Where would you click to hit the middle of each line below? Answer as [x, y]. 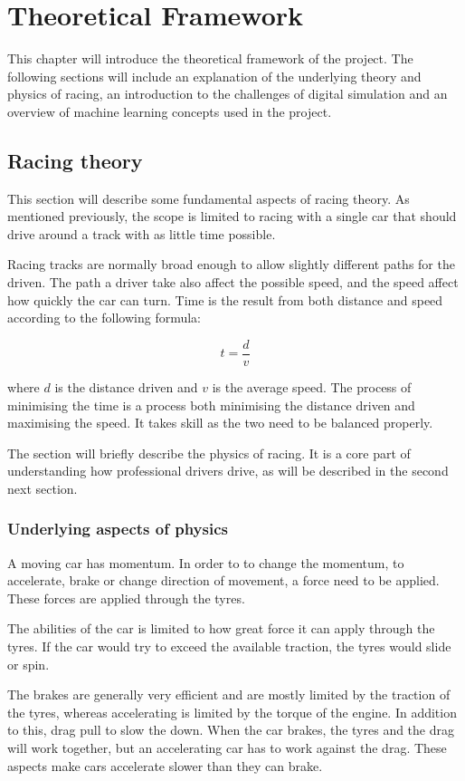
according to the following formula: [104, 318]
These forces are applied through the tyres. [126, 598]
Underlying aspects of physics [118, 529]
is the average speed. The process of [312, 386]
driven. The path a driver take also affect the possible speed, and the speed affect [233, 282]
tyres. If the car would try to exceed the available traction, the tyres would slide [229, 646]
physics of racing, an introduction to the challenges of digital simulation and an [228, 94]
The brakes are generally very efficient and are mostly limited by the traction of [229, 694]
